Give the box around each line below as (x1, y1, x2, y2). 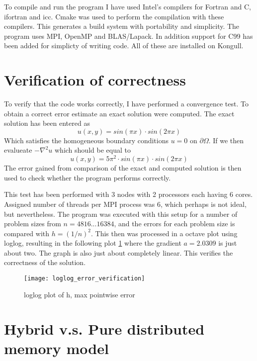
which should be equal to (54, 145, 131, 155)
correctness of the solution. (4, 257, 86, 268)
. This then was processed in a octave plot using (91, 228, 238, 238)
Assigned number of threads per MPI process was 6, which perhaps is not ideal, (4, 198, 247, 209)
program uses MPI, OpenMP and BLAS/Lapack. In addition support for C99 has (4, 30, 253, 41)
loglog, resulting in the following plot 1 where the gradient (4, 238, 181, 248)
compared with (4, 228, 50, 238)
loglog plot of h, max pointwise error (24, 289, 135, 299)
